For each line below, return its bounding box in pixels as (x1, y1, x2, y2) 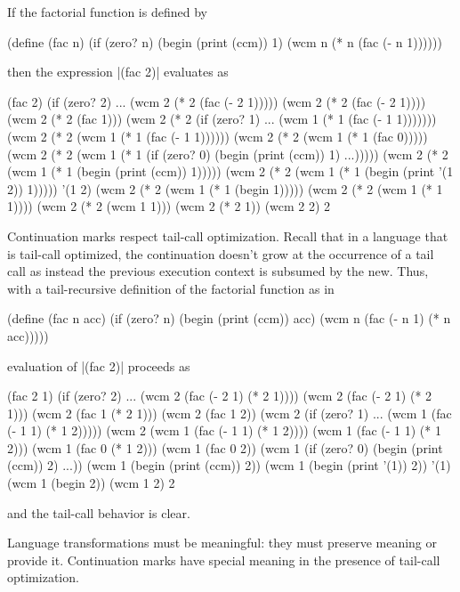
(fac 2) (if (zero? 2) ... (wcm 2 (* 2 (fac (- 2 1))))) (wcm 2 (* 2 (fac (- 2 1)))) (7, 92, 426, 110)
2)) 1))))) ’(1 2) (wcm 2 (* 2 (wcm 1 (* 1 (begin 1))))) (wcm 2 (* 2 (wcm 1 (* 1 (7, 179, 443, 198)
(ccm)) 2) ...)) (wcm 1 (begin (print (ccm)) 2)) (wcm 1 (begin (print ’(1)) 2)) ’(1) (7, 456, 451, 474)
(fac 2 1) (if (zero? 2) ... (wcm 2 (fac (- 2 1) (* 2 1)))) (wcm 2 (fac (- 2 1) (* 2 (7, 386, 432, 405)
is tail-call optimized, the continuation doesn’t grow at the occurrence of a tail (7, 244, 434, 263)
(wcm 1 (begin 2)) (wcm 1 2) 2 (7, 474, 175, 492)
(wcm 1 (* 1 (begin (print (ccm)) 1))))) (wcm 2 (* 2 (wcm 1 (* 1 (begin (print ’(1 (7, 162, 454, 181)
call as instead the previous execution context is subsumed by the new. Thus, (7, 262, 429, 280)
